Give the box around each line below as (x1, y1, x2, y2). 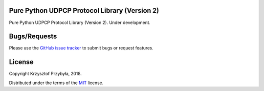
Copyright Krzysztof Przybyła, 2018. (9, 71, 82, 77)
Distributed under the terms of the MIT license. (9, 80, 104, 86)
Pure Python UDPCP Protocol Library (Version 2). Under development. (9, 20, 151, 25)
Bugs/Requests (9, 32, 57, 41)
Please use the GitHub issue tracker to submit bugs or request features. (9, 45, 154, 51)
